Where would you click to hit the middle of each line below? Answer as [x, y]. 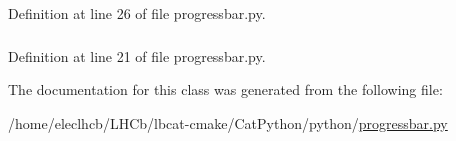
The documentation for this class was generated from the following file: [225, 89]
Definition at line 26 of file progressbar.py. [137, 13]
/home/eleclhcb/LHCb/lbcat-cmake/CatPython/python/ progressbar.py [228, 122]
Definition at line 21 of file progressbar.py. [137, 55]
